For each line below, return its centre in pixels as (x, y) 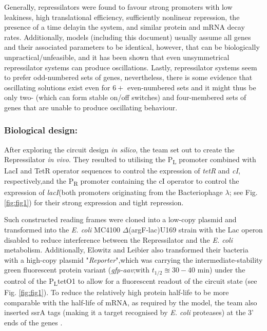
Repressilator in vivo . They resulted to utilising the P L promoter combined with (130, 160)
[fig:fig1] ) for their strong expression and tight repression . (94, 202)
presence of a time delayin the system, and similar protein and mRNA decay (125, 27)
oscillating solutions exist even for (57, 87)
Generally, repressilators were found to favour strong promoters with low (118, 7)
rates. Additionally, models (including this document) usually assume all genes (128, 37)
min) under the (221, 270)
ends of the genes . (33, 322)
